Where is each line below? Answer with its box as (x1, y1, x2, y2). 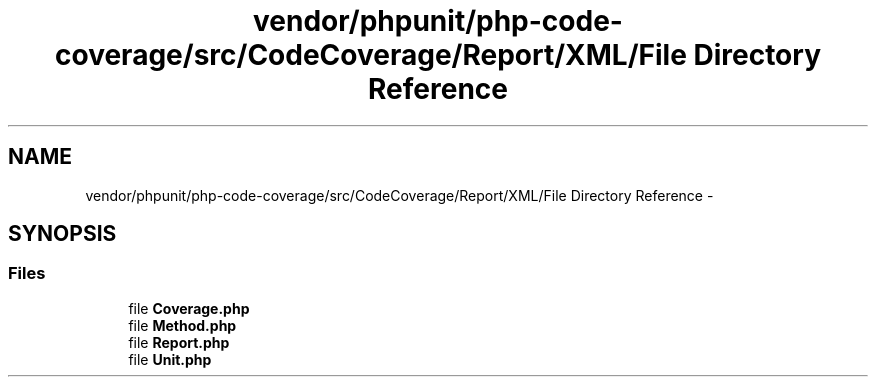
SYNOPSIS (8, 221, 117, 247)
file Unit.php (128, 350, 212, 368)
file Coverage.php (128, 299, 250, 317)
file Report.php (128, 333, 230, 351)
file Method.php (128, 316, 237, 334)
